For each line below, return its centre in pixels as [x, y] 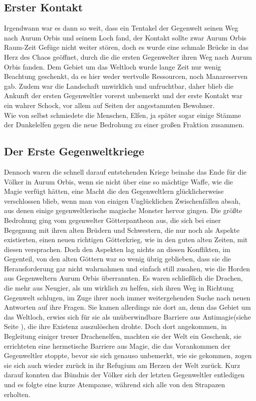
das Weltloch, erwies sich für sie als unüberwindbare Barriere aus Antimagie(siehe [128, 316]
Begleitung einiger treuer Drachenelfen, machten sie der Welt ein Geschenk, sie [123, 336]
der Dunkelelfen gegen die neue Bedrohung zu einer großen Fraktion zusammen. [124, 125]
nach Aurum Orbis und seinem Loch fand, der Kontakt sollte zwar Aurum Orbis [125, 37]
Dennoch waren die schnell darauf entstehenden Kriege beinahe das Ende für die [125, 171]
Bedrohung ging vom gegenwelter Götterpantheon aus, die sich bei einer [112, 220]
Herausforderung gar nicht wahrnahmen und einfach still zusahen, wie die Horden [127, 268]
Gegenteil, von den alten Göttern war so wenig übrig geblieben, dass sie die [118, 259]
